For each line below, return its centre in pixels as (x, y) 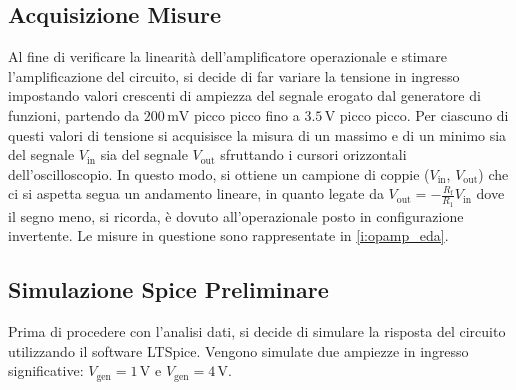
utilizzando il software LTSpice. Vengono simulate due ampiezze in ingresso (238, 350)
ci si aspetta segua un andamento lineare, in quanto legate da (196, 193)
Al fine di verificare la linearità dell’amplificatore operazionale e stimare (227, 56)
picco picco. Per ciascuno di (424, 114)
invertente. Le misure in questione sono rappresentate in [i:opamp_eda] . (228, 235)
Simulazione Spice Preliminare (168, 289)
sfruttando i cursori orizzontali (313, 154)
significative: (46, 370)
